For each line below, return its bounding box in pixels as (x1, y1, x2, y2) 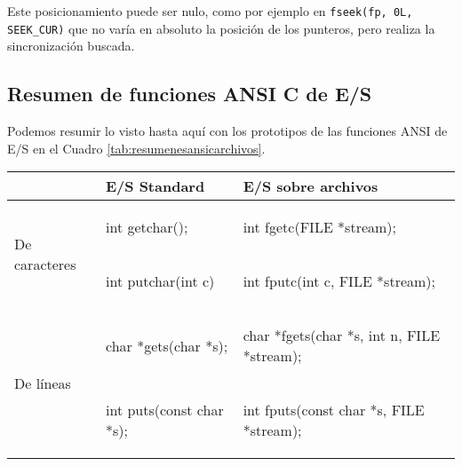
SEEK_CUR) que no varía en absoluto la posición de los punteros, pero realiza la (7, 19, 435, 37)
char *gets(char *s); (106, 335, 228, 356)
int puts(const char (106, 399, 224, 421)
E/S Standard (106, 176, 205, 197)
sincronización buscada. (7, 36, 135, 55)
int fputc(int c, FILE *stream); (243, 271, 436, 292)
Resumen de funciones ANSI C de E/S (7, 80, 372, 107)
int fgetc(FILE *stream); (243, 217, 397, 238)
